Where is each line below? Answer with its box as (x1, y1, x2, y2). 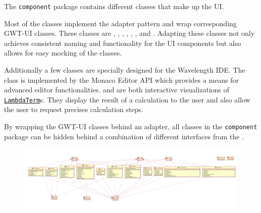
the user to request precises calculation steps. (4, 104, 144, 115)
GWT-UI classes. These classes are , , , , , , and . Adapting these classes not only (4, 28, 255, 38)
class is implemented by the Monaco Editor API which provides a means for (4, 74, 239, 85)
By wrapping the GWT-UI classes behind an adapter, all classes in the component (4, 121, 257, 132)
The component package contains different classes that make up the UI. (4, 1, 224, 11)
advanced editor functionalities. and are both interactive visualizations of (4, 84, 229, 95)
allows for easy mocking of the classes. (4, 47, 122, 58)
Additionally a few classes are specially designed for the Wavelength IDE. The (4, 65, 245, 75)
